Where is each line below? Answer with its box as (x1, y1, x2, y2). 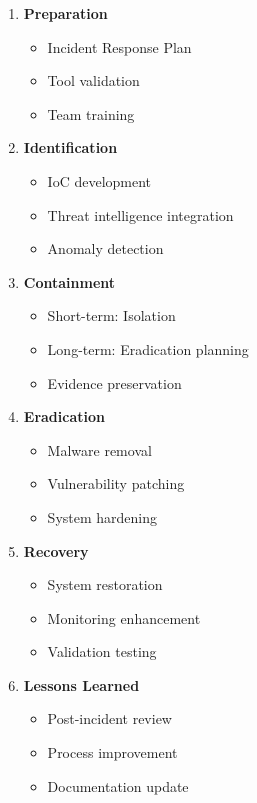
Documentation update (47, 775, 189, 796)
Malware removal (47, 439, 152, 460)
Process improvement (47, 742, 178, 763)
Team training (47, 103, 135, 124)
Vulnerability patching (47, 473, 185, 494)
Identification (23, 137, 118, 158)
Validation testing (47, 641, 157, 662)
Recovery (23, 540, 89, 561)
